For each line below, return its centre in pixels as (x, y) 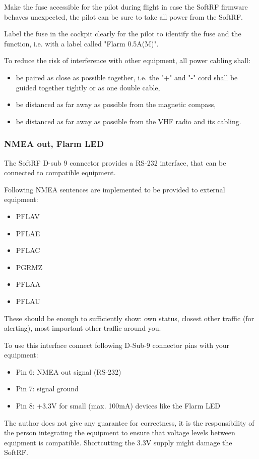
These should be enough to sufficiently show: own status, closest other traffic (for (129, 318)
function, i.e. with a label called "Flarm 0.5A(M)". (81, 43)
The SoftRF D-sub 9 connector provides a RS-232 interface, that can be (115, 162)
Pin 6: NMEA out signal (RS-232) (69, 371)
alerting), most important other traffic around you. (83, 328)
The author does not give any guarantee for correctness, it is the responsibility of (129, 422)
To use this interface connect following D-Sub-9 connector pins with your (117, 345)
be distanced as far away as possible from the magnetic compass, (116, 104)
